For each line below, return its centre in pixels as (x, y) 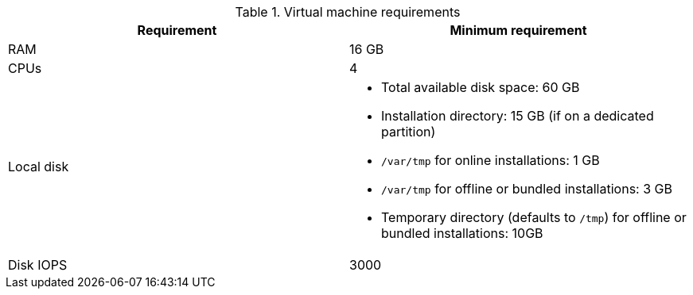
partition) (409, 132)
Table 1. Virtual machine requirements (348, 12)
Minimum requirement (518, 30)
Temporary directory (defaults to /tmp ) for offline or (534, 217)
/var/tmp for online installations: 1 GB (491, 160)
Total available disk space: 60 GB (481, 87)
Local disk (39, 167)
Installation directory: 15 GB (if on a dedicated (518, 116)
